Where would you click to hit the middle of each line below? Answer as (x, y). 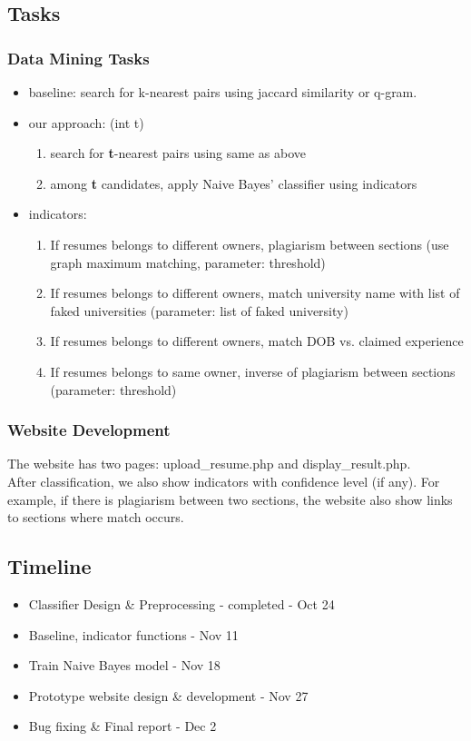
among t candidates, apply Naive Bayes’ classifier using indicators (234, 183)
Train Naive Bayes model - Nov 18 (124, 665)
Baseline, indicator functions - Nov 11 (133, 634)
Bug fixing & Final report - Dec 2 (123, 726)
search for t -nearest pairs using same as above (178, 153)
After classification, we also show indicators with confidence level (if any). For (224, 481)
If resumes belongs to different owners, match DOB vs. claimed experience (257, 341)
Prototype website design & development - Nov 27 (168, 695)
